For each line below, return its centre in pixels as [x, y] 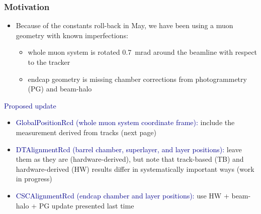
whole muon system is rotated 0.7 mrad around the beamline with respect [143, 52]
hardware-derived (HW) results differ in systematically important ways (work [135, 169]
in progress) [34, 179]
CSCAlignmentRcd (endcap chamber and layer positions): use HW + [122, 195]
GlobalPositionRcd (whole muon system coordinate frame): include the [125, 122]
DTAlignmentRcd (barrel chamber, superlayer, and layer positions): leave [129, 149]
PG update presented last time [86, 205]
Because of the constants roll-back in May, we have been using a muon [124, 25]
